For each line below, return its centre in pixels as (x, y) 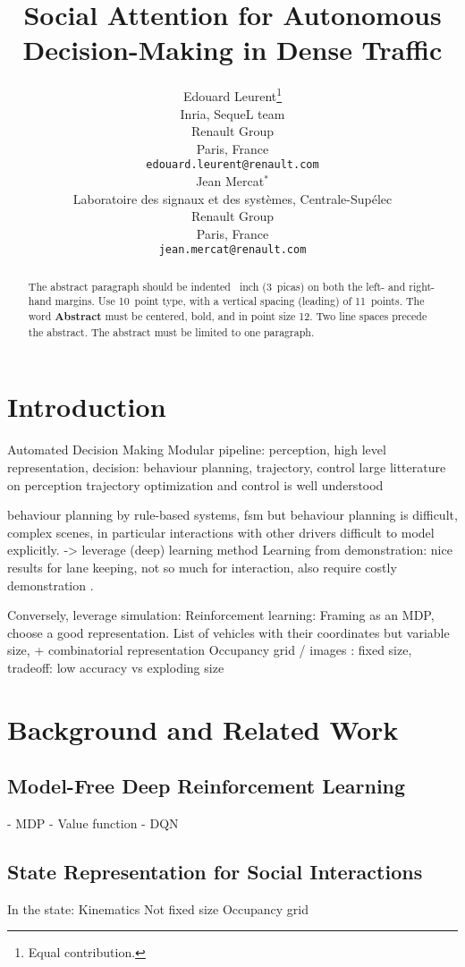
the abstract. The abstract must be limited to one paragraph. (171, 331)
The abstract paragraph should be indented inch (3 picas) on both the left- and (217, 286)
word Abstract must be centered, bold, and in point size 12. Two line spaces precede (228, 317)
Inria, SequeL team (232, 113)
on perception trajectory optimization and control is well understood (195, 484)
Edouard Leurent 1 (232, 94)
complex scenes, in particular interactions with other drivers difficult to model (221, 532)
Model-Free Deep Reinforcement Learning (207, 786)
